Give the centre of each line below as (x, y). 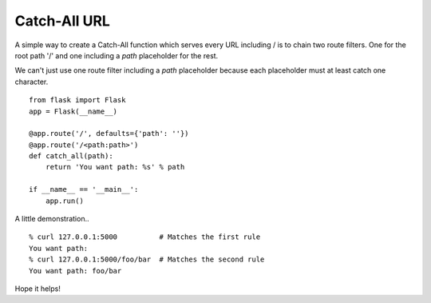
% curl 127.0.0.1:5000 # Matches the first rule (145, 237)
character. (32, 82)
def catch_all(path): (71, 156)
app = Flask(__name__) (73, 111)
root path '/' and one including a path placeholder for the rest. (117, 55)
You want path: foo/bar (75, 271)
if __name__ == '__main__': (84, 189)
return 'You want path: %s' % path (115, 167)
